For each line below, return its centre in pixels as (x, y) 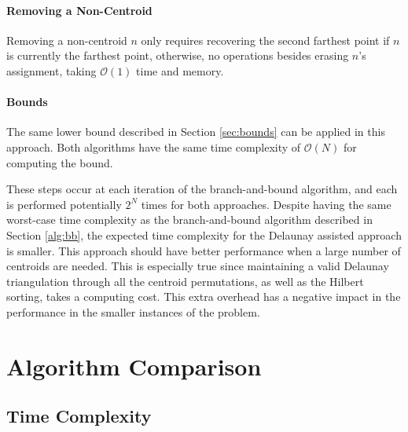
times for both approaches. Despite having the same (266, 204)
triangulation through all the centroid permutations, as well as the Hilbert (185, 281)
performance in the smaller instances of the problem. (133, 311)
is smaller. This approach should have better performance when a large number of (204, 250)
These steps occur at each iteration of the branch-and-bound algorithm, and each (202, 189)
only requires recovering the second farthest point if (265, 40)
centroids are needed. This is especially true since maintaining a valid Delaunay (198, 266)
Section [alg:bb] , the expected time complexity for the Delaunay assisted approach (204, 234)
